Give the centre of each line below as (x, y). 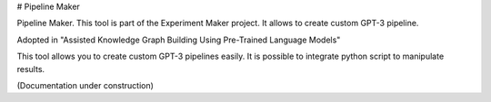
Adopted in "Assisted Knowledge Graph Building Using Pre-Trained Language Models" (179, 40)
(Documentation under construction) (85, 85)
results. (31, 69)
